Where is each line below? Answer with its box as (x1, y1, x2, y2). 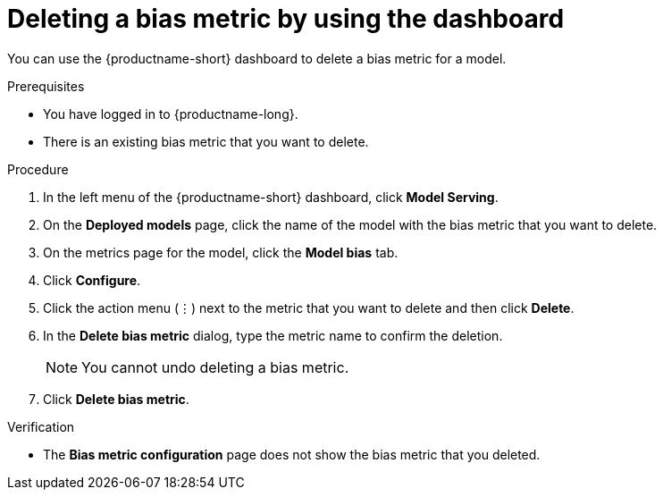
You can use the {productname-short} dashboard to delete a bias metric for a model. (7, 50, 507, 66)
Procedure (7, 161, 69, 177)
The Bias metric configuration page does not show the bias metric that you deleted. (43, 446, 541, 462)
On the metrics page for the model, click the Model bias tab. (43, 244, 399, 260)
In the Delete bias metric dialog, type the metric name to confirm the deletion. (43, 327, 503, 343)
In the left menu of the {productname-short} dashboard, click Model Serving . (43, 189, 499, 205)
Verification (7, 418, 75, 434)
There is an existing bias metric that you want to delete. (43, 133, 369, 149)
